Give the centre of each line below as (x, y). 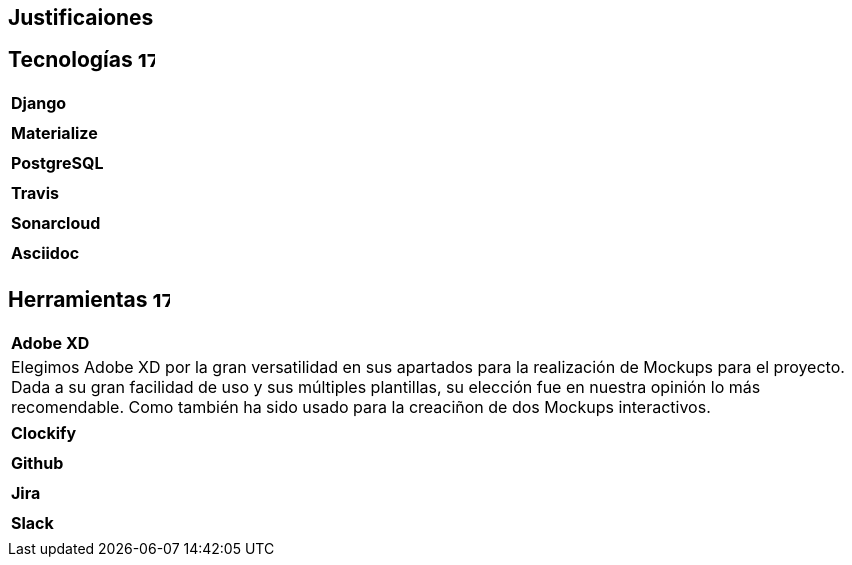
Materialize (54, 132)
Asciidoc (45, 252)
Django (39, 102)
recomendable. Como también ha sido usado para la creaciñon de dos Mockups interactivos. (361, 406)
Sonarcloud (56, 222)
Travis (35, 192)
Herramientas (78, 300)
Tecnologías (70, 60)
